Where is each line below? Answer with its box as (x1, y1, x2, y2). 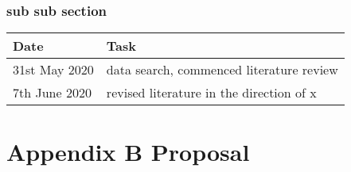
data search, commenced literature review (106, 60, 338, 79)
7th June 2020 (13, 83, 92, 102)
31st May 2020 (13, 60, 94, 79)
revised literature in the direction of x (106, 83, 317, 102)
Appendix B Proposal (6, 136, 250, 168)
